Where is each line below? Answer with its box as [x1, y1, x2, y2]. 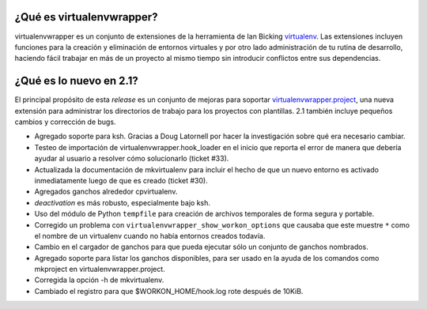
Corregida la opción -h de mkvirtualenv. [34, 275, 164, 285]
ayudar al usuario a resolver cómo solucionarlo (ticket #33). [34, 154, 229, 164]
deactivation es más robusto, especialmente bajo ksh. [34, 198, 211, 207]
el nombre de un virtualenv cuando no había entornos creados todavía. [34, 231, 266, 240]
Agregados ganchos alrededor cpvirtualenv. [34, 187, 178, 197]
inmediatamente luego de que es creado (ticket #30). [34, 175, 209, 185]
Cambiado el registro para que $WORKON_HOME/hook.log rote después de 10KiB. [34, 286, 304, 296]
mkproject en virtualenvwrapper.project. [34, 265, 165, 274]
